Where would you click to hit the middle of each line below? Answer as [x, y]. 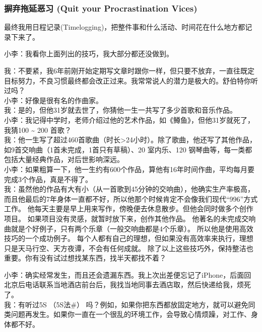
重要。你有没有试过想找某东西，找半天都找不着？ [85, 258]
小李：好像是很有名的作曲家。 [53, 100]
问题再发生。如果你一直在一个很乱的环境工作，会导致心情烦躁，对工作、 [131, 314]
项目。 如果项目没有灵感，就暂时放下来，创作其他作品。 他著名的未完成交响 [130, 218]
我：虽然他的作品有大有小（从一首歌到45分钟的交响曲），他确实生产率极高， [129, 189]
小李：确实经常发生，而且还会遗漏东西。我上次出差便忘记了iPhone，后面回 [128, 274]
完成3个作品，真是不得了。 [48, 179]
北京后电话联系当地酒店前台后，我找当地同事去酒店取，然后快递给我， [120, 284]
